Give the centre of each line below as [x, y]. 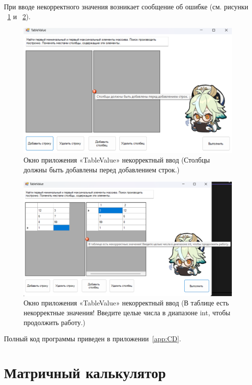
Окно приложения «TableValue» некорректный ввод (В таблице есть [126, 303]
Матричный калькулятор [85, 372]
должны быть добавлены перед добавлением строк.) [102, 170]
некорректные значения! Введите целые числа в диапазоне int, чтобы [127, 312]
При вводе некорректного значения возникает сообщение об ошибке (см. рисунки [126, 6]
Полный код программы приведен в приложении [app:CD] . [93, 339]
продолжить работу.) [55, 322]
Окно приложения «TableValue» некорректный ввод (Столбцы [117, 160]
